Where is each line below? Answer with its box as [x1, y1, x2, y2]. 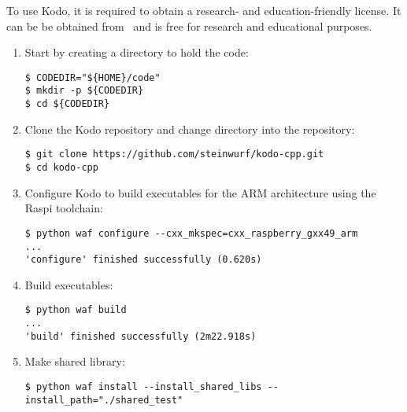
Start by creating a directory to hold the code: [24, 44, 249, 61]
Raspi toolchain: [24, 200, 103, 216]
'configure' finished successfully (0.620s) [24, 254, 262, 266]
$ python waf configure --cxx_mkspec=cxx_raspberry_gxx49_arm [24, 227, 358, 239]
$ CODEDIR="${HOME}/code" [24, 72, 161, 83]
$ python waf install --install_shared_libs [24, 381, 262, 392]
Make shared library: [24, 353, 125, 370]
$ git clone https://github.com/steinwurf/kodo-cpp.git [24, 149, 324, 160]
